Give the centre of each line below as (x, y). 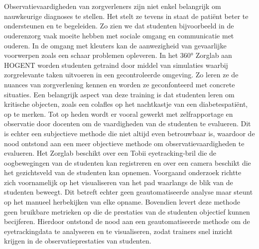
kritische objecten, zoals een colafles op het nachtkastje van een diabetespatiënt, (126, 104)
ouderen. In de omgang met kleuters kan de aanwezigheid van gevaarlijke (115, 45)
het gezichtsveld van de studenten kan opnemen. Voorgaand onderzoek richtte (123, 172)
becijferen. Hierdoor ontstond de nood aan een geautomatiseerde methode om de (127, 221)
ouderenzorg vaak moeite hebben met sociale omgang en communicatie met (119, 35)
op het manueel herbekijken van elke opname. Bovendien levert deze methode (122, 202)
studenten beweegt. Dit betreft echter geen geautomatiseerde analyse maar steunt (129, 192)
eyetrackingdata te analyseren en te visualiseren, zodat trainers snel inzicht (119, 231)
